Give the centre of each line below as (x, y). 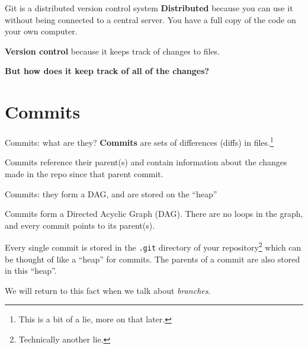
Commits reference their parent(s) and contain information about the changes (146, 162)
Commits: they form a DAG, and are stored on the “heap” (111, 193)
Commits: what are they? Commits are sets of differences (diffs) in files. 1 (139, 141)
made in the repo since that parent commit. (84, 173)
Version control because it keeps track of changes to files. (112, 51)
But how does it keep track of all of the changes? (107, 71)
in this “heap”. (31, 270)
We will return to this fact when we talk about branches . (108, 290)
